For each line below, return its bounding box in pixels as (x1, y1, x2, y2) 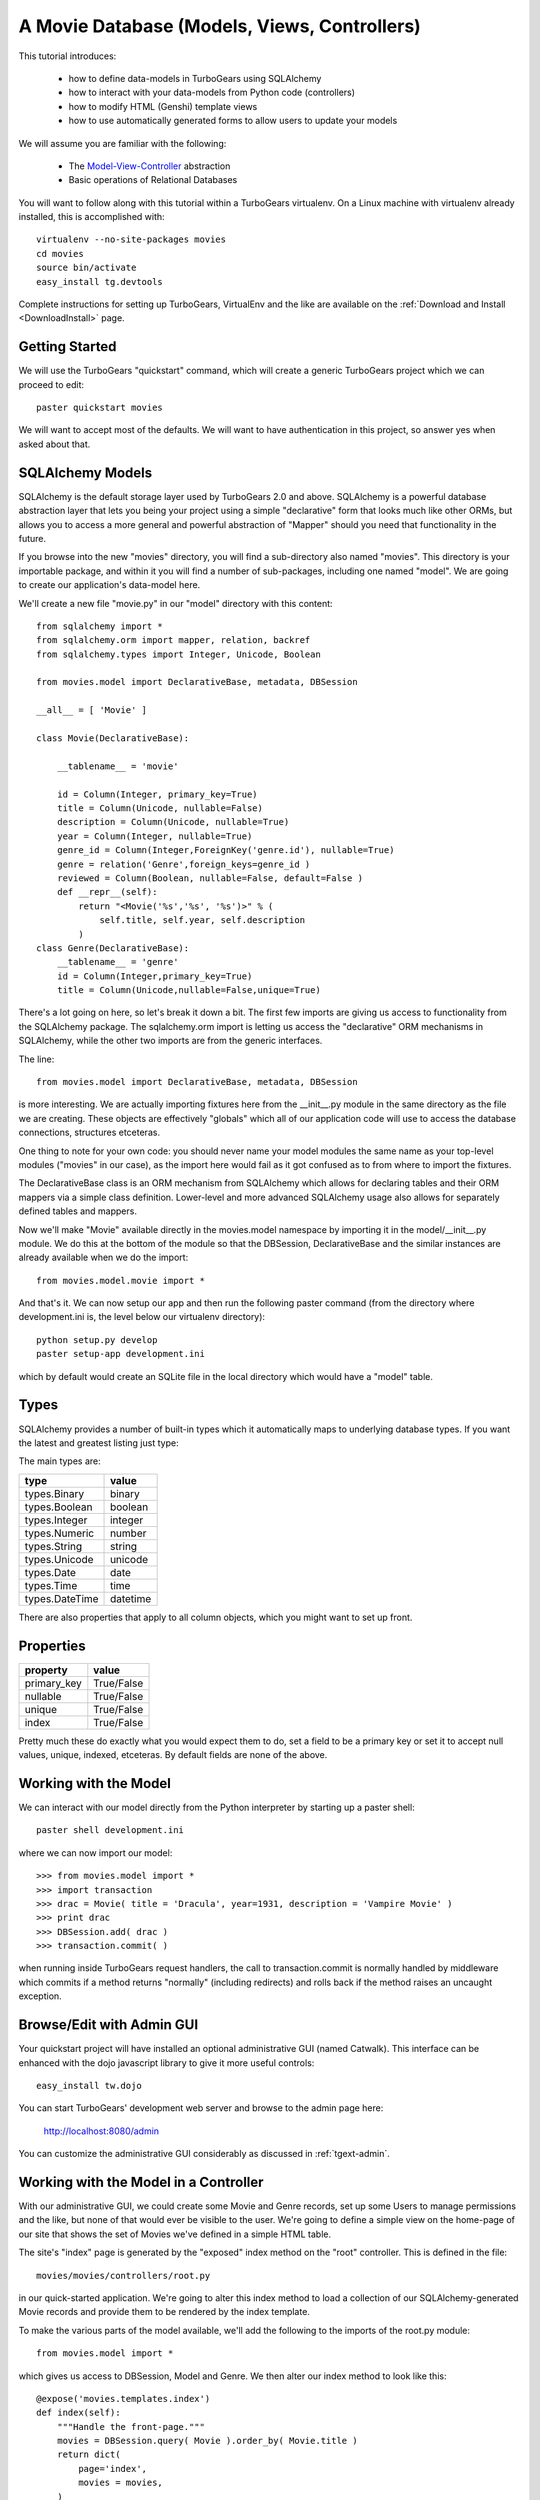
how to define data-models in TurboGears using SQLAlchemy (68, 72, 322, 84)
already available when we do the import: (18, 1251, 189, 1264)
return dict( (56, 2449, 121, 2460)
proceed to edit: (18, 378, 85, 390)
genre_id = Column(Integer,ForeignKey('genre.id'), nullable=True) (56, 845, 395, 856)
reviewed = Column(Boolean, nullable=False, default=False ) (56, 872, 364, 884)
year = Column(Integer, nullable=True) (56, 830, 253, 842)
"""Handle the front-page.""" (56, 2421, 205, 2432)
